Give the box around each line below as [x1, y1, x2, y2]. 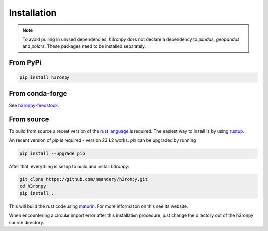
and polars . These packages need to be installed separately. [22, 43, 146, 49]
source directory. [9, 219, 44, 225]
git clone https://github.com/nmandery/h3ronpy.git [19, 176, 148, 182]
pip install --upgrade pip [19, 151, 85, 156]
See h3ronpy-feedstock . [9, 102, 59, 108]
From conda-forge [9, 89, 67, 98]
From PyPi [9, 58, 42, 67]
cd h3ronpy [19, 183, 46, 189]
